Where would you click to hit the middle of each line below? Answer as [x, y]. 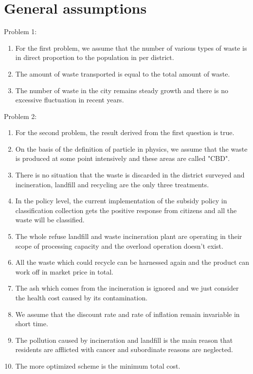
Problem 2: [20, 116]
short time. [32, 324]
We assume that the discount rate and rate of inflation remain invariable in [127, 314]
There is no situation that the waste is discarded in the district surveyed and [130, 175]
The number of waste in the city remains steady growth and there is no [122, 90]
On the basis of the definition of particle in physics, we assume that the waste [131, 148]
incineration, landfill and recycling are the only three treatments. [112, 184]
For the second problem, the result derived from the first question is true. [125, 132]
